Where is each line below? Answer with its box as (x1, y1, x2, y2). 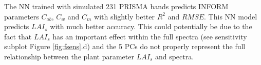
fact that (4, 31, 32, 41)
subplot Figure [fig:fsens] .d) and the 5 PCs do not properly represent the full (4, 41, 246, 52)
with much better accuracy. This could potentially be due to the (50, 21, 252, 32)
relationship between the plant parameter (4, 51, 134, 61)
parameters (4, 11, 39, 21)
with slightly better (94, 11, 155, 21)
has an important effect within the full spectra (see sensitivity (52, 31, 247, 41)
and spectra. (155, 51, 194, 61)
